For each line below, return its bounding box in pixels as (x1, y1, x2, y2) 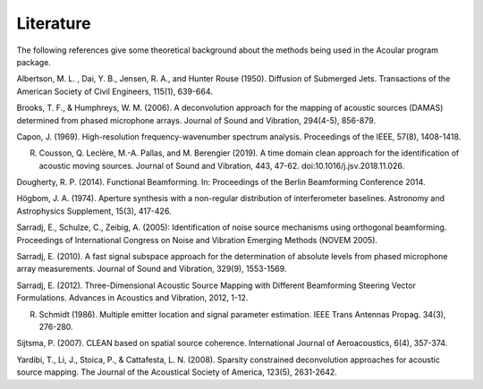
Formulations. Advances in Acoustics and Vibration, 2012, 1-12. (16, 292, 249, 303)
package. (16, 56, 51, 67)
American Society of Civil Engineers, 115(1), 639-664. (16, 86, 214, 97)
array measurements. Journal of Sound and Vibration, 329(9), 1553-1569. (16, 264, 287, 275)
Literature (16, 13, 91, 33)
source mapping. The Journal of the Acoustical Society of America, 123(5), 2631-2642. (16, 367, 337, 377)
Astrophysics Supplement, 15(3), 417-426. (16, 206, 172, 216)
